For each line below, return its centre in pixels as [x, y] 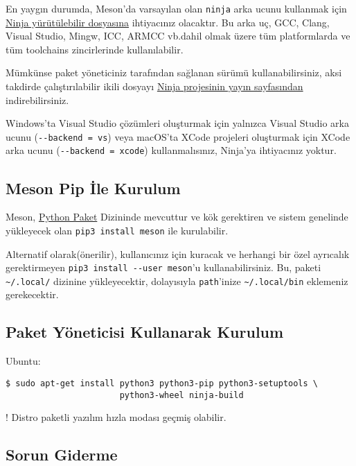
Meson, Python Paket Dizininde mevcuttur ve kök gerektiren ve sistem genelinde [177, 217]
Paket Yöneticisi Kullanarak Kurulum [145, 332]
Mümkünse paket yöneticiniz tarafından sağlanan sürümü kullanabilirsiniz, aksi [174, 72]
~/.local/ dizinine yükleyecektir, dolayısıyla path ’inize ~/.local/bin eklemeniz [177, 281]
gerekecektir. [32, 294]
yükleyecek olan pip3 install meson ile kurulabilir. [117, 230]
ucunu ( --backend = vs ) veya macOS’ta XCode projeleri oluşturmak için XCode [178, 136]
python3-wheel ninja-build [181, 395]
